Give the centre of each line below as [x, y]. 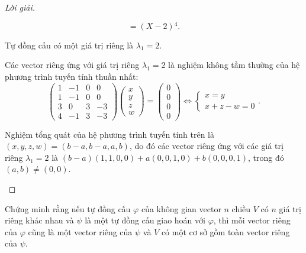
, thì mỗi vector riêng [252, 220]
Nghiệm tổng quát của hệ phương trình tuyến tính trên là [110, 134]
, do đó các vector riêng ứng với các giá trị [206, 146]
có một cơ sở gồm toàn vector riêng [226, 231]
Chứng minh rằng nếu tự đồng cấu [68, 208]
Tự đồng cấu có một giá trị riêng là [69, 45]
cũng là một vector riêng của [80, 231]
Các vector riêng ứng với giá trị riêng [72, 65]
